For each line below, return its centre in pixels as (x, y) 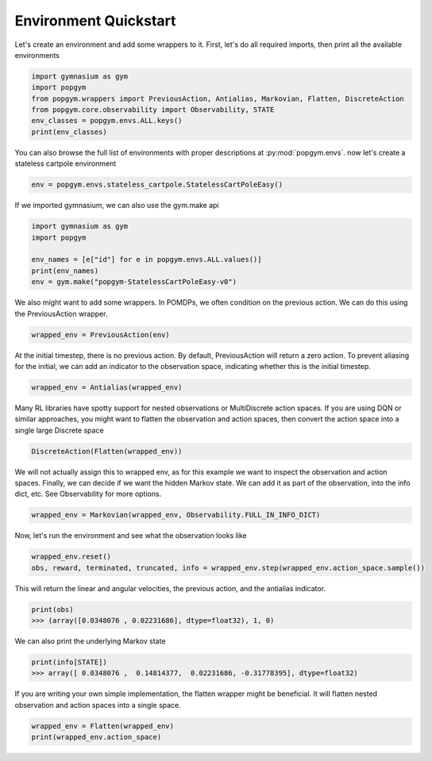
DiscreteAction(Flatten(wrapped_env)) (107, 451)
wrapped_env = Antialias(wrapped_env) (107, 387)
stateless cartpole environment (66, 163)
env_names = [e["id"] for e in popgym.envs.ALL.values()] (147, 259)
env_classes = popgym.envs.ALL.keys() (107, 121)
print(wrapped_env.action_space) (96, 737)
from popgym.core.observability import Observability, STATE (153, 110)
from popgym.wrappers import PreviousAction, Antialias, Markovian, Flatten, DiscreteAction (218, 98)
